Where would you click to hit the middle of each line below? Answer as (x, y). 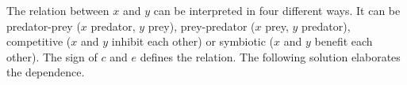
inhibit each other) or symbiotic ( (193, 41)
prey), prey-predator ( (202, 26)
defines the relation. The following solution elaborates (270, 56)
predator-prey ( (44, 26)
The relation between (58, 10)
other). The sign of (52, 56)
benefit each (344, 41)
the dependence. (46, 72)
